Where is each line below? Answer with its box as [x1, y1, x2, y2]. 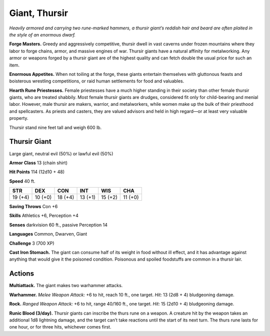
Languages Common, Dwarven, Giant [9, 231, 87, 237]
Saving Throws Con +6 [9, 204, 58, 210]
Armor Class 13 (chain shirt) [9, 160, 67, 166]
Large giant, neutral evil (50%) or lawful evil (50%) [9, 150, 113, 157]
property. [9, 115, 28, 121]
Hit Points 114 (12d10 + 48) [9, 169, 65, 175]
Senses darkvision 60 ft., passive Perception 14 [9, 222, 107, 228]
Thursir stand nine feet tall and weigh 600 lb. [9, 124, 102, 130]
